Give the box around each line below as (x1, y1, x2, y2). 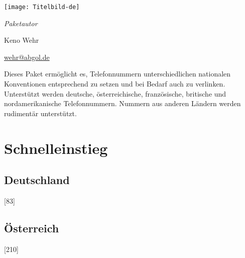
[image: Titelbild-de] (4, 4, 80, 11)
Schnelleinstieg (4, 137, 108, 158)
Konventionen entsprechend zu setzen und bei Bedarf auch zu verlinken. (4, 78, 225, 89)
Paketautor (4, 18, 38, 28)
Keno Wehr (4, 35, 39, 45)
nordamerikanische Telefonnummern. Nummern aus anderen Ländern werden (4, 98, 241, 109)
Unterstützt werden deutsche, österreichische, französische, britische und (4, 88, 226, 99)
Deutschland (4, 172, 70, 188)
